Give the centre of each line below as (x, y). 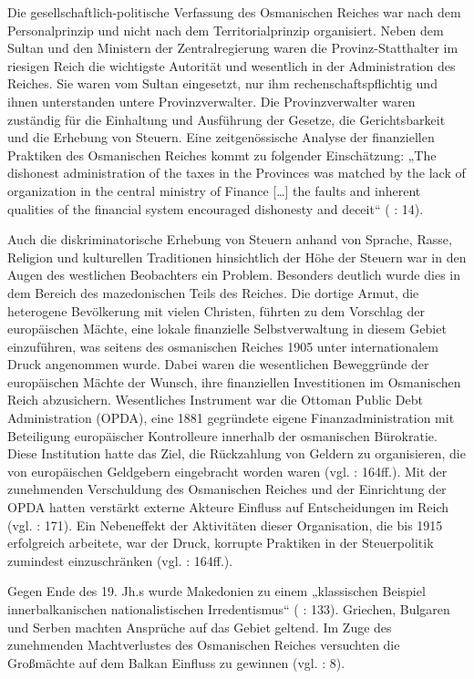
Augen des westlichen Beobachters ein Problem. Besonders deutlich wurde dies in (234, 275)
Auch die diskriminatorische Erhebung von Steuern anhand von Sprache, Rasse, (230, 239)
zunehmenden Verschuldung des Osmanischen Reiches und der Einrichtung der (227, 489)
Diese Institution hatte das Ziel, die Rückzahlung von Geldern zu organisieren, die (237, 453)
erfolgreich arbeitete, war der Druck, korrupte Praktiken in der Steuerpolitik (221, 543)
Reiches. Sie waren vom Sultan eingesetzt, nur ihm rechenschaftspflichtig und (222, 83)
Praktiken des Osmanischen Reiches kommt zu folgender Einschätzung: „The (222, 154)
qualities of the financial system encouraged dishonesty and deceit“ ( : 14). (216, 208)
